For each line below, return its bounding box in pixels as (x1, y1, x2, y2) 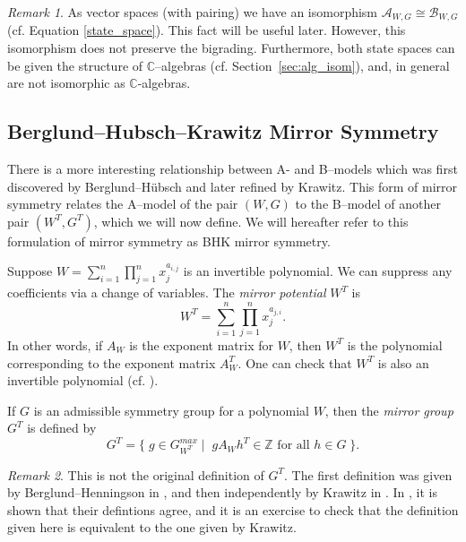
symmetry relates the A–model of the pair (7, 194, 238, 213)
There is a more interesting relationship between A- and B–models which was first (7, 159, 458, 178)
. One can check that (237, 353, 352, 372)
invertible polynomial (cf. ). (7, 371, 159, 390)
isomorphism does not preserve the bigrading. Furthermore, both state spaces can (7, 39, 455, 57)
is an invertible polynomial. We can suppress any (183, 262, 453, 280)
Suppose (7, 262, 53, 280)
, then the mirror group (324, 400, 453, 419)
